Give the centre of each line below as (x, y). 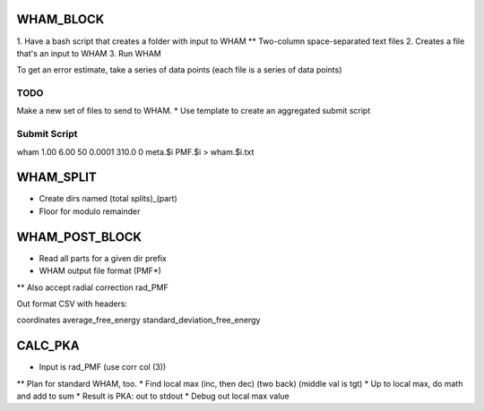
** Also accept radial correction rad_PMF (93, 287)
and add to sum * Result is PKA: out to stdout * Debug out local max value (153, 396)
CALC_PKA (48, 346)
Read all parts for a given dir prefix (103, 258)
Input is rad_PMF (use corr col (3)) (103, 367)
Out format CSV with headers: (72, 304)
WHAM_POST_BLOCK (79, 237)
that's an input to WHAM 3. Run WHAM (89, 53)
